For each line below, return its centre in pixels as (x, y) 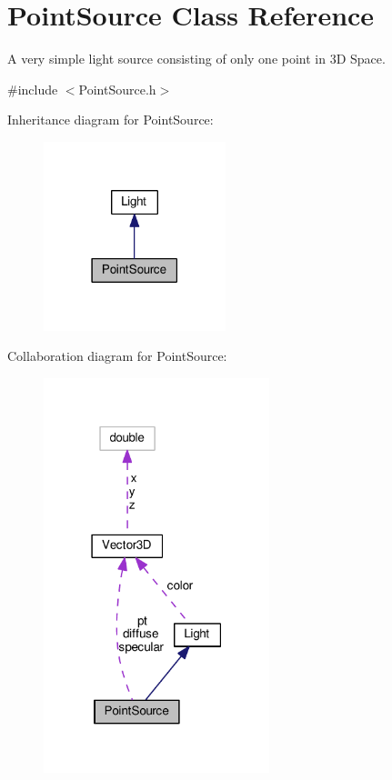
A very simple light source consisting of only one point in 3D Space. (196, 59)
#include (33, 89)
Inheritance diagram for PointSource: (111, 120)
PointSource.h (117, 89)
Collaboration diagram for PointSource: (117, 356)
